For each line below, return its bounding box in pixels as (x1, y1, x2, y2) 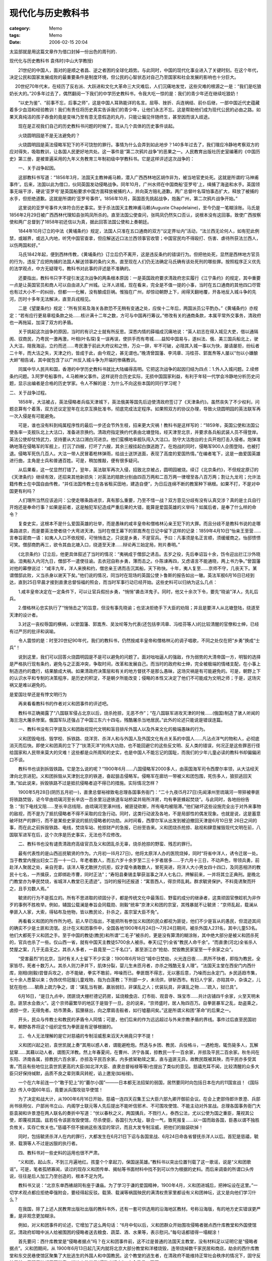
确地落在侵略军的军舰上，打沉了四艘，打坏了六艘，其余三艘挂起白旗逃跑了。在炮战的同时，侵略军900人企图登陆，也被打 (9, 443, 260, 449)
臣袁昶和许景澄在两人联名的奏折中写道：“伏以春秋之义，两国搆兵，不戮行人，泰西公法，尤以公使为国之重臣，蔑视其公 (9, 1110, 254, 1116)
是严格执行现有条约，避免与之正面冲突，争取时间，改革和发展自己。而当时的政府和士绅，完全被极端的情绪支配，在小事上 (9, 661, 261, 667)
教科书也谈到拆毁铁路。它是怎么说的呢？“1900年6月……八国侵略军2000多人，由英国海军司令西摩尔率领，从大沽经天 (18, 766, 259, 772)
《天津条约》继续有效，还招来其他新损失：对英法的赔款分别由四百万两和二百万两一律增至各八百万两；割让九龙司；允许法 (9, 474, 261, 480)
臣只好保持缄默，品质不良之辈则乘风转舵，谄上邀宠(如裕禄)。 (9, 1070, 137, 1076)
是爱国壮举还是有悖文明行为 (9, 691, 67, 697)
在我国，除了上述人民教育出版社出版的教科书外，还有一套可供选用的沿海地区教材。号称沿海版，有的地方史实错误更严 (18, 1206, 261, 1212)
